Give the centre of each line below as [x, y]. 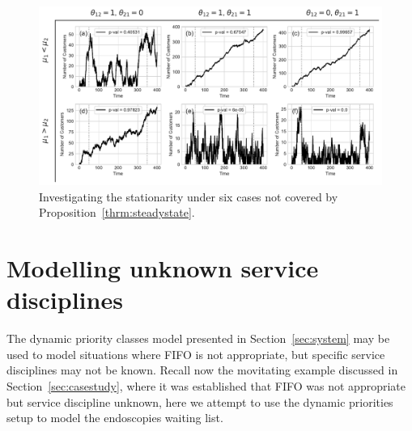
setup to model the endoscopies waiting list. [115, 418]
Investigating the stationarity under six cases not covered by [189, 196]
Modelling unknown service [163, 268]
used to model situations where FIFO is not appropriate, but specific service [196, 354]
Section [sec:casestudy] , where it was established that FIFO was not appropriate [206, 385]
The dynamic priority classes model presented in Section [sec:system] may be [198, 338]
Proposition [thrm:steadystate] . [117, 212]
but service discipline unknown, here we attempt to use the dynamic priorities [200, 401]
